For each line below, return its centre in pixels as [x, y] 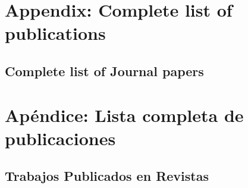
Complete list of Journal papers [104, 70]
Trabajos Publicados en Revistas [107, 176]
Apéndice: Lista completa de [124, 115]
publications [55, 33]
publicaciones [60, 138]
